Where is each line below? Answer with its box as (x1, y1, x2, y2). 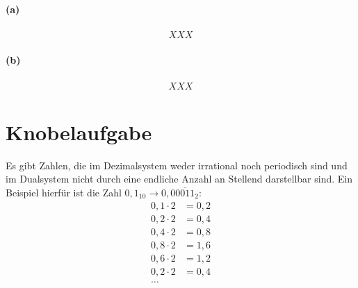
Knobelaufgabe (6, 117, 152, 146)
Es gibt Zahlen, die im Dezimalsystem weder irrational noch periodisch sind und (6, 158, 348, 172)
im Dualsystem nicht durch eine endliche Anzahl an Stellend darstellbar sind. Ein (6, 171, 353, 186)
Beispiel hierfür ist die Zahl (6, 185, 122, 199)
